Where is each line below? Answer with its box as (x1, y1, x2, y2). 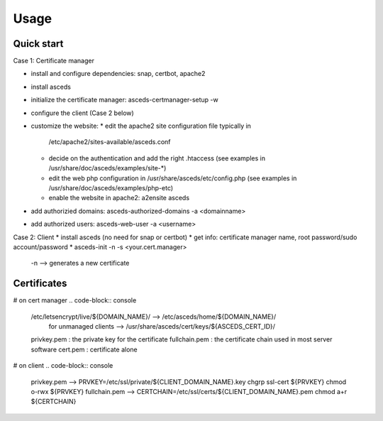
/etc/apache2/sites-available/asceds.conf (48, 138, 171, 146)
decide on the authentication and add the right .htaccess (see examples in (48, 153, 266, 163)
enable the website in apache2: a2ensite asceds (48, 194, 190, 202)
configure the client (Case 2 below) (30, 109, 134, 117)
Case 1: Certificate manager (13, 57, 95, 65)
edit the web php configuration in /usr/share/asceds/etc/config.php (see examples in (48, 174, 297, 182)
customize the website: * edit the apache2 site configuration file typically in (30, 121, 252, 131)
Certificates (13, 278, 67, 290)
